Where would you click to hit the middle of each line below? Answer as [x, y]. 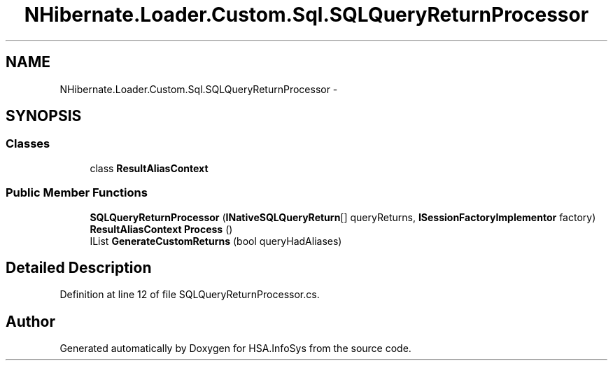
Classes [28, 144]
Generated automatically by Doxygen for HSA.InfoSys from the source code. [235, 349]
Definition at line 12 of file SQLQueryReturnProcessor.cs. [190, 295]
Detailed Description [79, 267]
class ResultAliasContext [149, 168]
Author [30, 321]
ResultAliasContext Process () [161, 229]
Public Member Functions [77, 193]
